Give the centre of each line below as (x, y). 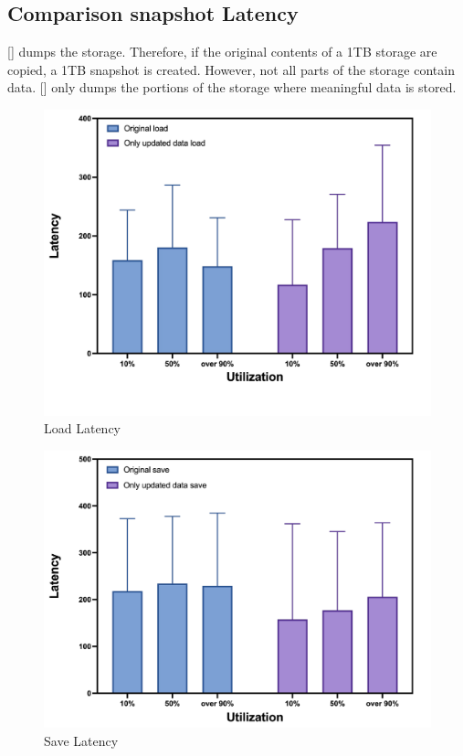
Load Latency (82, 428)
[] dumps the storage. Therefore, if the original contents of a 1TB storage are (222, 52)
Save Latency (81, 740)
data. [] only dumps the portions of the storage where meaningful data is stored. (232, 87)
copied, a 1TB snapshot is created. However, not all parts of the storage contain (231, 69)
